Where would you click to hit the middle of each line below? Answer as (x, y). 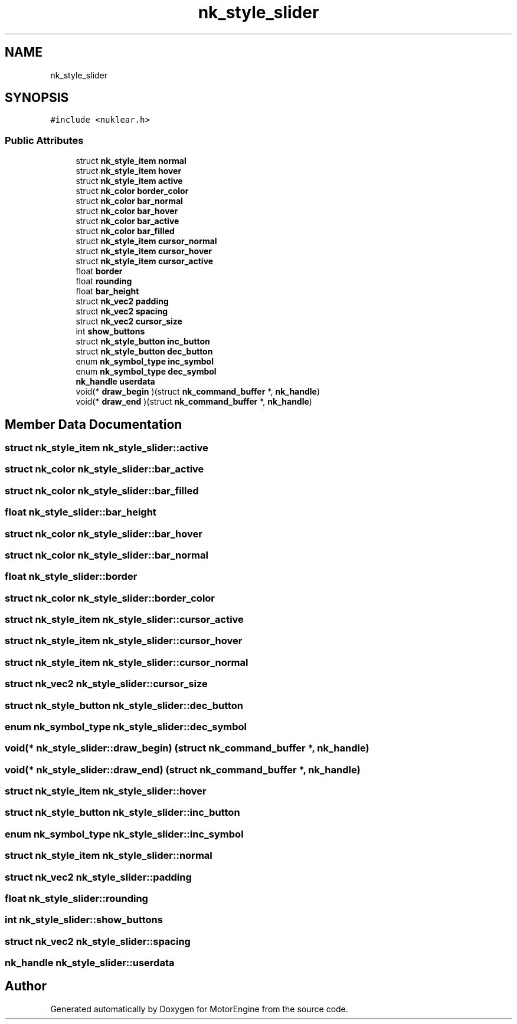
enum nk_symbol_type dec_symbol (146, 372)
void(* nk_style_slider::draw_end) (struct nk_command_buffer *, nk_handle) (183, 769)
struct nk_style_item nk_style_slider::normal (109, 856)
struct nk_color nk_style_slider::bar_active (104, 469)
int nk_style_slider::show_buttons (84, 920)
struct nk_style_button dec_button (144, 352)
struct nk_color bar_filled (125, 231)
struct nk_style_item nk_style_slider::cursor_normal (127, 662)
